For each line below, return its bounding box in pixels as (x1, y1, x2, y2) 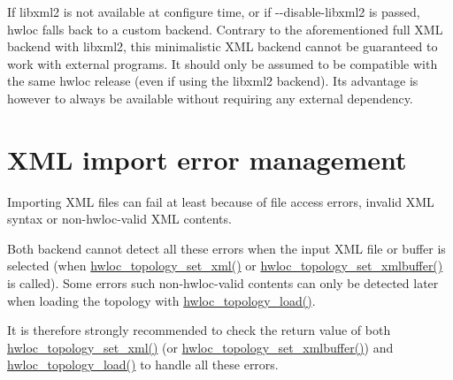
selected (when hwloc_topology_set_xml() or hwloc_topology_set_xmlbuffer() (7, 256, 443, 275)
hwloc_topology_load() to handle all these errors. (7, 355, 279, 374)
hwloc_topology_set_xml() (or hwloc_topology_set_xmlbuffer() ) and (7, 338, 394, 356)
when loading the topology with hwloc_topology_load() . (7, 291, 316, 309)
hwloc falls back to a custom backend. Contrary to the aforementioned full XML (7, 19, 443, 38)
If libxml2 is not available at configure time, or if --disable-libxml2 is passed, (7, 3, 420, 20)
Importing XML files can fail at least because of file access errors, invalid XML (7, 192, 434, 210)
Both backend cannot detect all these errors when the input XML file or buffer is (7, 239, 446, 257)
